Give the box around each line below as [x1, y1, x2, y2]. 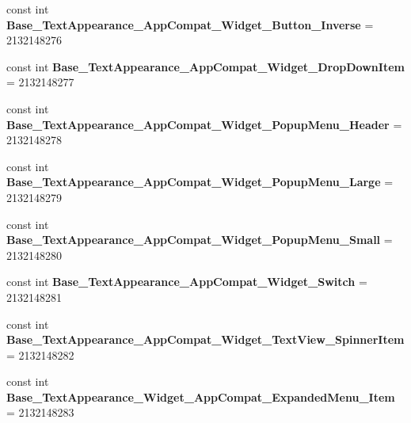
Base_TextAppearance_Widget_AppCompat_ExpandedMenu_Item [6, 388, 395, 405]
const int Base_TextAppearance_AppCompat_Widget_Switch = [6, 273, 367, 290]
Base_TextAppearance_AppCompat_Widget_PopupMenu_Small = [6, 231, 393, 248]
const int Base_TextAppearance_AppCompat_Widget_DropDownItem [6, 58, 405, 74]
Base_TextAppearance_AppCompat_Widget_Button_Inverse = [6, 16, 374, 32]
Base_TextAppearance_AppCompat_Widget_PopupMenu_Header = [6, 116, 402, 132]
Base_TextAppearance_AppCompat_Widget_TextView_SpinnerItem [6, 331, 405, 348]
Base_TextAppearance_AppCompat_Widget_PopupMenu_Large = [6, 173, 394, 190]
